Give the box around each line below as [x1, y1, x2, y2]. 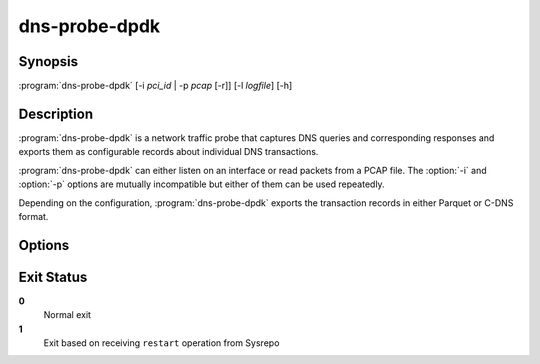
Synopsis [18, 53, 79, 70]
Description [18, 105, 94, 122]
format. [18, 210, 49, 222]
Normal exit [43, 309, 92, 321]
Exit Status [18, 268, 88, 285]
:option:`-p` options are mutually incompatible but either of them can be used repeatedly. [18, 178, 385, 190]
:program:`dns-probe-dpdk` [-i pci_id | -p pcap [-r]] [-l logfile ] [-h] [18, 80, 293, 92]
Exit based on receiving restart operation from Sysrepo [43, 337, 280, 349]
